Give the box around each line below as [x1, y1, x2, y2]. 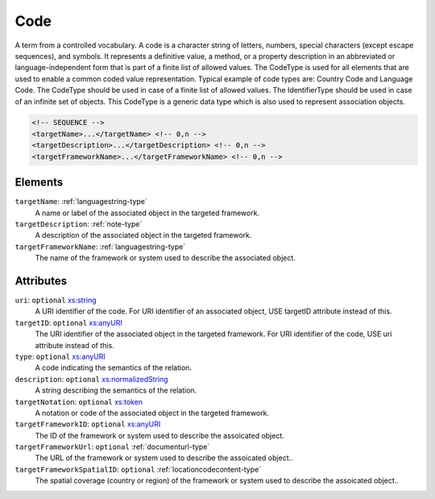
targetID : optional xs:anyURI [14, 318, 122, 327]
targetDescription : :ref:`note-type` [14, 218, 143, 229]
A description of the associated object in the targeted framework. [35, 231, 252, 240]
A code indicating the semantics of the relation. [35, 363, 193, 372]
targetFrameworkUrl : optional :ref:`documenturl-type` [14, 442, 210, 451]
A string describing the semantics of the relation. [35, 385, 197, 395]
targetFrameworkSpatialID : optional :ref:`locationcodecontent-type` [14, 464, 262, 474]
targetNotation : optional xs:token [14, 397, 143, 406]
